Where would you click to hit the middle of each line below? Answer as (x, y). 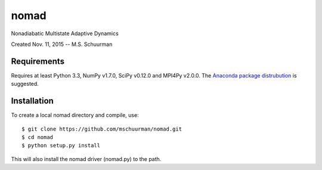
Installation (32, 101)
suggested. (25, 84)
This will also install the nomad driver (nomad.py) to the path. (86, 159)
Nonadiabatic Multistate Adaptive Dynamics (65, 33)
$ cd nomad (38, 137)
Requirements (38, 61)
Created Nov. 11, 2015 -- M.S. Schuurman (62, 44)
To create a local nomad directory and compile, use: (75, 115)
